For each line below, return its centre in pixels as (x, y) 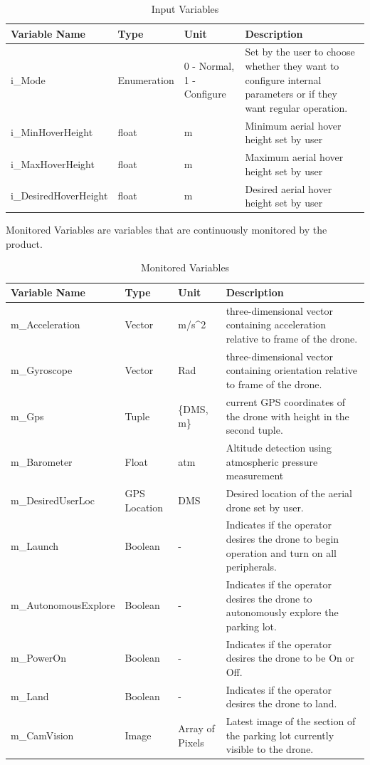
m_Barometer (42, 461)
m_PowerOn (39, 658)
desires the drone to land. (281, 703)
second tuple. (254, 430)
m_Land (30, 696)
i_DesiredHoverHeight (59, 196)
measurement (255, 475)
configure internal (283, 79)
